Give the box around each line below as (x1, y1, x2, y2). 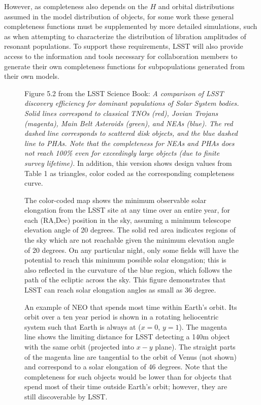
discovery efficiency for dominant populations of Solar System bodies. (24, 98, 239, 108)
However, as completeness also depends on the (4, 1, 148, 11)
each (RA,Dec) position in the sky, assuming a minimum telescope (24, 214, 231, 225)
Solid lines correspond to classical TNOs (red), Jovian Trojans (24, 107, 218, 118)
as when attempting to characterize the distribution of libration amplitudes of (4, 31, 246, 41)
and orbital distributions (158, 1, 235, 11)
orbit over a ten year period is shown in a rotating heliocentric (24, 311, 219, 322)
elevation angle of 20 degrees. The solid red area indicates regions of (24, 224, 236, 235)
